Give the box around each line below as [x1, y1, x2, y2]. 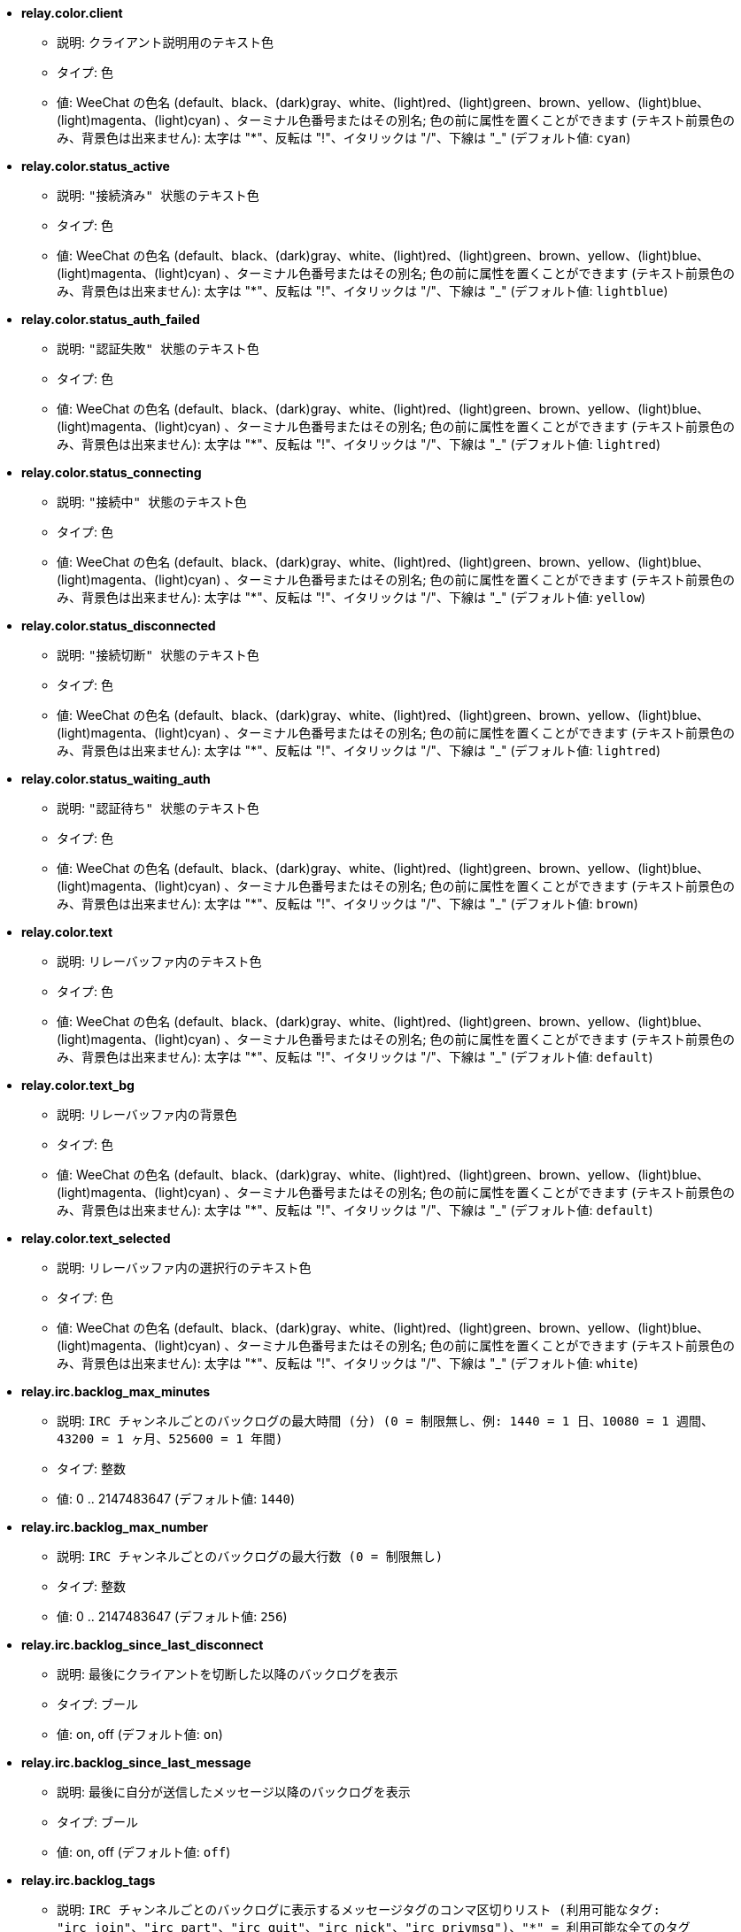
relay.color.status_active [21, 158, 170, 174]
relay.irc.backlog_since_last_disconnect [21, 1637, 264, 1652]
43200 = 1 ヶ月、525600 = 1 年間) [57, 1432, 283, 1446]
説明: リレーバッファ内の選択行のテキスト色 [57, 1260, 312, 1275]
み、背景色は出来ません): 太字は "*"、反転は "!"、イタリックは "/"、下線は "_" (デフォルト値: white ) [57, 1356, 638, 1371]
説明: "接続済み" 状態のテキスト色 [57, 188, 259, 203]
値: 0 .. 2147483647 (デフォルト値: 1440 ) [57, 1491, 295, 1506]
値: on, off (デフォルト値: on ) [57, 1727, 223, 1742]
